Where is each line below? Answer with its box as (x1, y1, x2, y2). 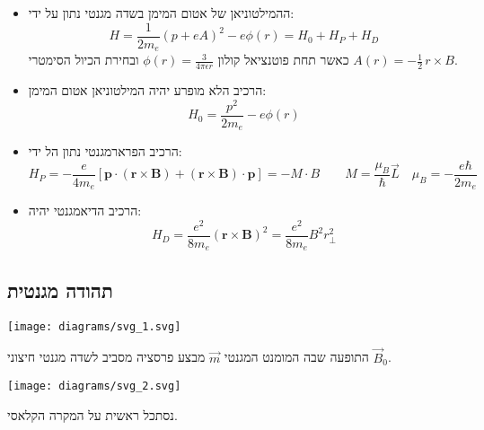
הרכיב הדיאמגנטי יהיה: (28, 201, 142, 220)
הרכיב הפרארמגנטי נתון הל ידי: (28, 142, 182, 161)
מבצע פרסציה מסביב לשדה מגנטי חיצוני (7, 347, 206, 366)
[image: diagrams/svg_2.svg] (7, 380, 181, 393)
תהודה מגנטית (7, 276, 113, 303)
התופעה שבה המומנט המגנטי (224, 347, 369, 366)
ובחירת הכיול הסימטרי (28, 50, 139, 69)
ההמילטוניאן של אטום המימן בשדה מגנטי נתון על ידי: (28, 4, 295, 22)
